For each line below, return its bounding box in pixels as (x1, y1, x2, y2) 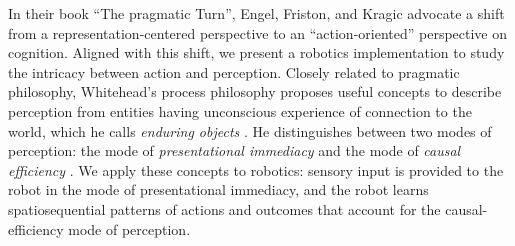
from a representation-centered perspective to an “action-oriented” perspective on (8, 22, 508, 43)
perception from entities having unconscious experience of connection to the (8, 100, 472, 121)
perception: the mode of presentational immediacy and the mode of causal (8, 140, 461, 161)
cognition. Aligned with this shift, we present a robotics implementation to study (8, 42, 505, 63)
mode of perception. (68, 218, 191, 239)
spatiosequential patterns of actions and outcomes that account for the (8, 198, 441, 219)
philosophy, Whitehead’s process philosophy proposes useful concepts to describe (8, 81, 502, 102)
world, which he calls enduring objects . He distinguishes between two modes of (8, 120, 492, 141)
